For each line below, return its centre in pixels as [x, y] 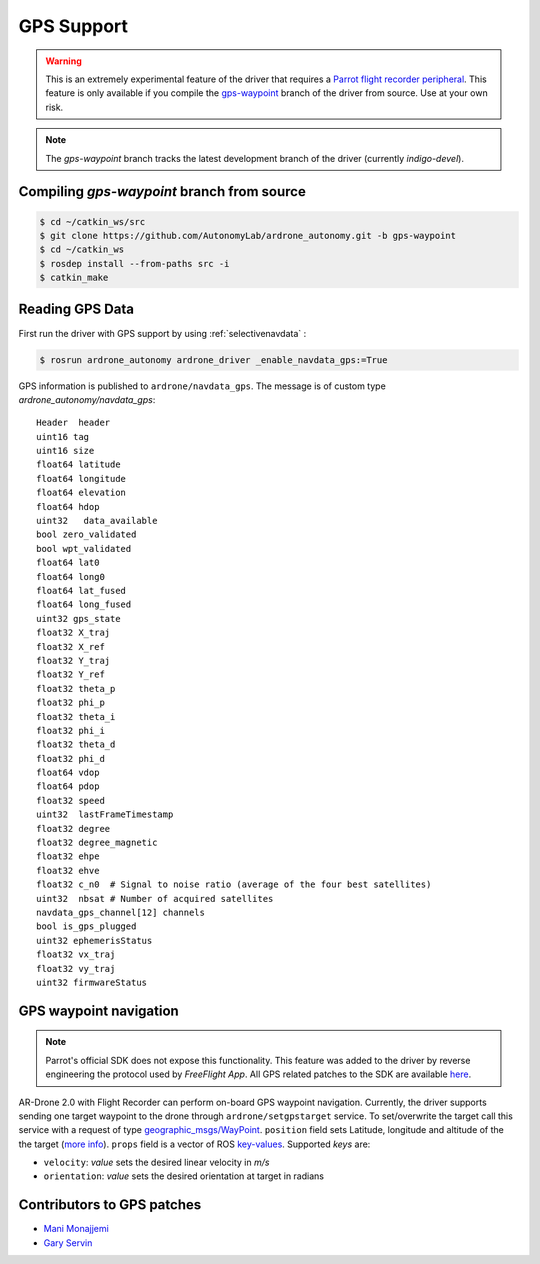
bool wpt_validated [84, 548]
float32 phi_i [70, 730]
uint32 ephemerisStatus [94, 940]
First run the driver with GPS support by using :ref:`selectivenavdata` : [162, 333]
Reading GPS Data [76, 309]
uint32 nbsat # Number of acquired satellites [155, 898]
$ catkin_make [74, 278]
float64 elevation [81, 493]
